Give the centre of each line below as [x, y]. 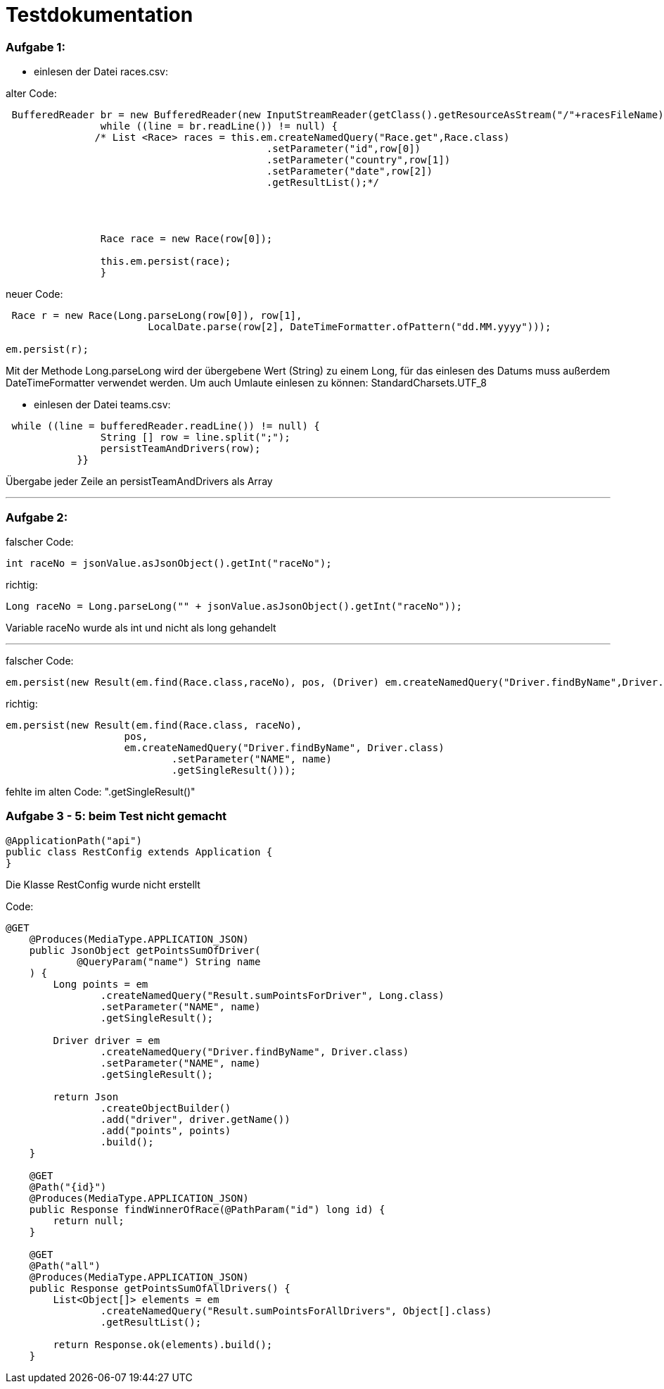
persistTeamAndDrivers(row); [180, 449]
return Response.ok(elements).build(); [163, 1344]
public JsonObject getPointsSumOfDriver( [145, 950]
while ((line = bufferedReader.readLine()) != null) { [166, 426]
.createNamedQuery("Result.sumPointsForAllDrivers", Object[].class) [296, 1311]
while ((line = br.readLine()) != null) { [219, 126]
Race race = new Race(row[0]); [186, 239]
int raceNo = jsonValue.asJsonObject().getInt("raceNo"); [169, 563]
